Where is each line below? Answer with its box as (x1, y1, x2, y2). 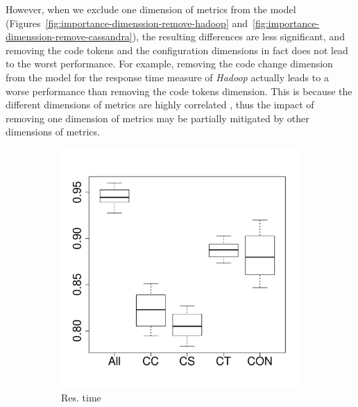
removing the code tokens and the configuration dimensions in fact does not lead (6, 42, 348, 57)
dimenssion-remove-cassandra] (6, 29, 133, 44)
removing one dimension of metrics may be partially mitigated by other (6, 110, 309, 125)
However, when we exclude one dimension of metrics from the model (6, 2, 296, 16)
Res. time (61, 390, 101, 404)
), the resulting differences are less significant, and (132, 29, 345, 44)
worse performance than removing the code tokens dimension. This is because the (6, 83, 352, 98)
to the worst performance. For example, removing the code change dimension (6, 56, 333, 71)
